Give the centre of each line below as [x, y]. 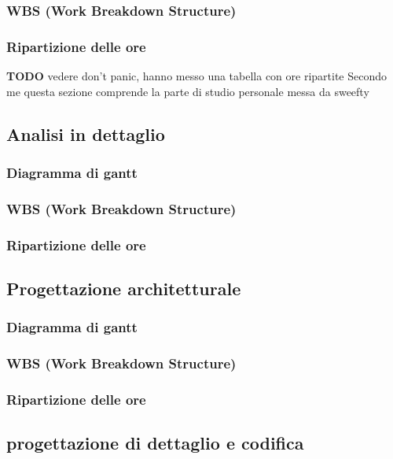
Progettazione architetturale [124, 288]
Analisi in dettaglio [86, 133]
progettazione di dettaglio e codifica [155, 443]
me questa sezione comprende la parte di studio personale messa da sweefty [188, 91]
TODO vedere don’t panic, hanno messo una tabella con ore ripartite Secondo [197, 76]
